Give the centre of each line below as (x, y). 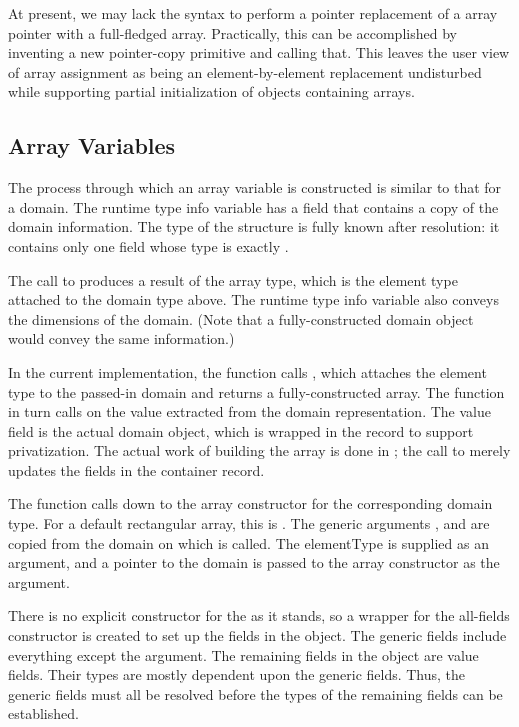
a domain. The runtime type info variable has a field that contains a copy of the (253, 206)
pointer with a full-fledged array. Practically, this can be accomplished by (232, 32)
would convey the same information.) (121, 338)
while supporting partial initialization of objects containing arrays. (211, 91)
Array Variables (92, 145)
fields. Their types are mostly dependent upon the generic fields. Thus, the (237, 674)
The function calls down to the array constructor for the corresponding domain (250, 503)
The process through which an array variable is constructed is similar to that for (255, 187)
